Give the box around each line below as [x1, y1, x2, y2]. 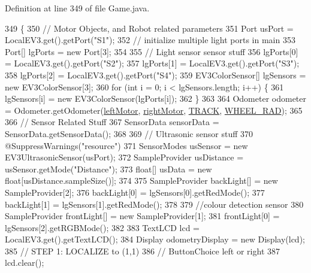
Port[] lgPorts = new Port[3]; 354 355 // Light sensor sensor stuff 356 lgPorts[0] [5, 45, 298, 57]
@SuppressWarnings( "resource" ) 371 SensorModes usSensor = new [5, 139, 248, 151]
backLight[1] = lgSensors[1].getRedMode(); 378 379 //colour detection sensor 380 [5, 198, 304, 210]
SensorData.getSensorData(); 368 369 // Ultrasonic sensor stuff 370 [5, 127, 253, 139]
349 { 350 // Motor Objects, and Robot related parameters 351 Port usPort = [5, 22, 294, 34]
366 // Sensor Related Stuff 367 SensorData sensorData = [5, 116, 219, 128]
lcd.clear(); [5, 256, 44, 269]
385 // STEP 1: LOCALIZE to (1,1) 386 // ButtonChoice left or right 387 [5, 244, 280, 257]
